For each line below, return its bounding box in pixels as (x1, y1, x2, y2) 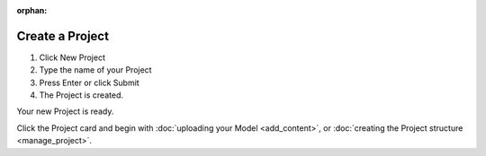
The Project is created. (39, 90, 123, 100)
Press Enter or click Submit (39, 77, 139, 88)
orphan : (16, 5, 48, 15)
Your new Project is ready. (16, 106, 114, 117)
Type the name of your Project (39, 65, 152, 75)
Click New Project (39, 52, 105, 63)
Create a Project (16, 28, 110, 44)
